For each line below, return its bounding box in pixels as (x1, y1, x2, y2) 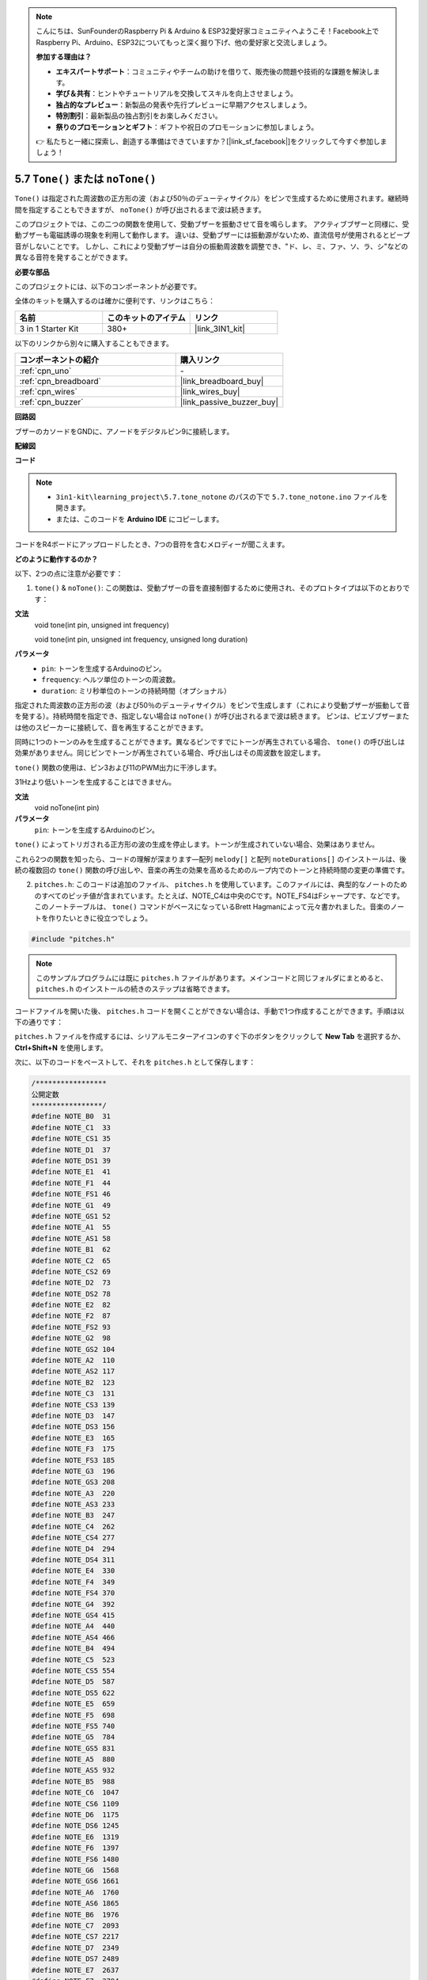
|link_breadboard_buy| (179, 376, 264, 387)
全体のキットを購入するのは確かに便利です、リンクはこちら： (14, 296, 215, 306)
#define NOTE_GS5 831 (31, 1743, 115, 1753)
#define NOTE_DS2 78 (31, 1289, 111, 1298)
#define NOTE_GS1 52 (31, 1212, 111, 1220)
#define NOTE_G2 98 (31, 1334, 111, 1342)
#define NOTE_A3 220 (31, 1489, 115, 1498)
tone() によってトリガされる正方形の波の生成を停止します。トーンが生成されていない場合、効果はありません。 (14, 840, 380, 849)
